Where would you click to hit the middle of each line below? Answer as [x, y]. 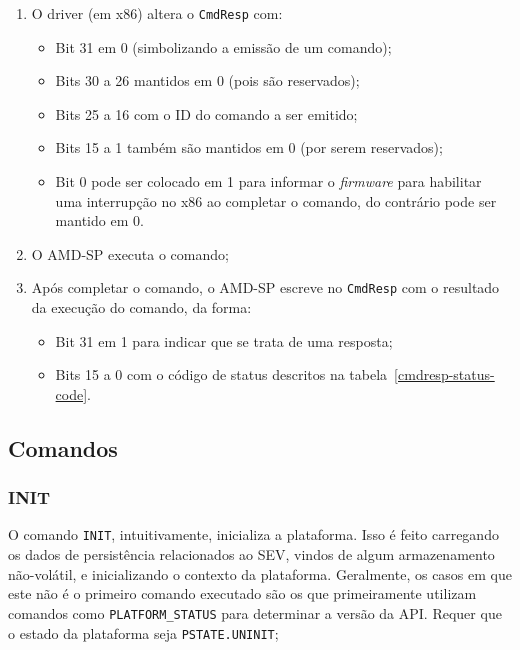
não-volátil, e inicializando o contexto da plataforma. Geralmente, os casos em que [260, 573]
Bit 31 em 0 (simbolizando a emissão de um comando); [223, 46]
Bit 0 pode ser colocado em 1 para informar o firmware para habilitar [268, 181]
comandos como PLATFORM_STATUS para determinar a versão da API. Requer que [255, 612]
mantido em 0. [99, 220]
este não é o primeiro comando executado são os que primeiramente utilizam [242, 593]
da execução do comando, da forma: [141, 307]
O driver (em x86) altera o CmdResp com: [157, 13]
